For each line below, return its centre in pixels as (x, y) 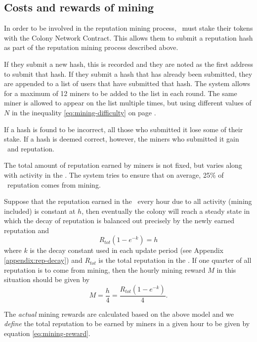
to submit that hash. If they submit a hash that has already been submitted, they (128, 73)
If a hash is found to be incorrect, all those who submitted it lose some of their (124, 129)
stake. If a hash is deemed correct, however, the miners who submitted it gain (122, 139)
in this (226, 269)
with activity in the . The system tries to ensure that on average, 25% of (114, 174)
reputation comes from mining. (54, 184)
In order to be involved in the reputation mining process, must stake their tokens (128, 28)
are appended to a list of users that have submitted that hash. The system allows (127, 83)
